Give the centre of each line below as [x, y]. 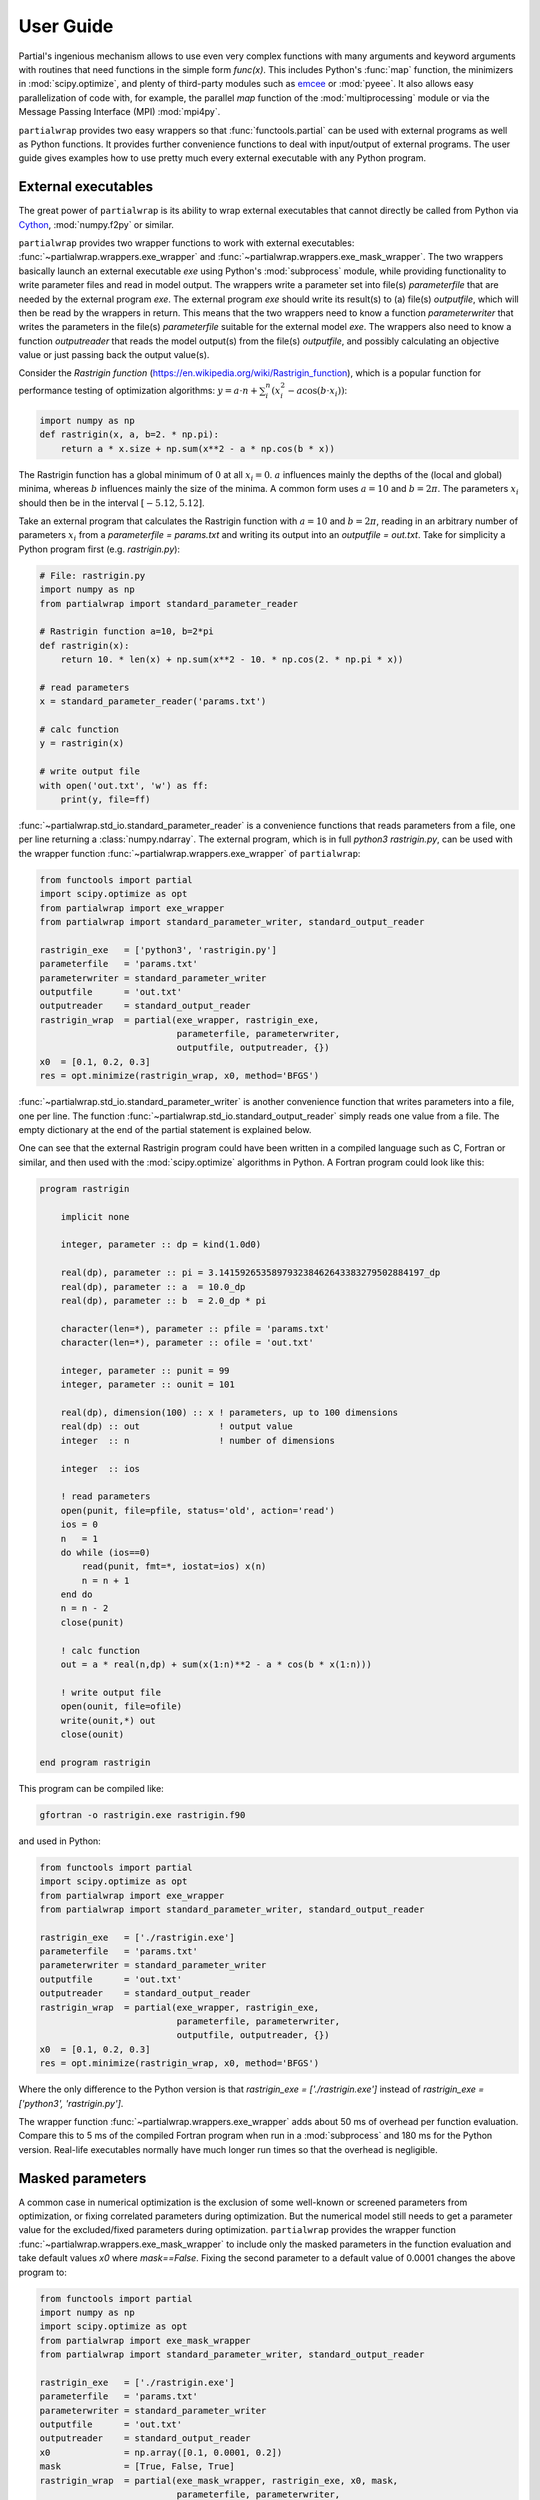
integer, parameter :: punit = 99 [145, 1370]
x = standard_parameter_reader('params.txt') [153, 701]
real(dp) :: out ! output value [177, 1426]
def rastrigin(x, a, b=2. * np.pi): [129, 434]
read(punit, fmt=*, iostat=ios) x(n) [174, 1566]
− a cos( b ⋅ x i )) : [317, 391]
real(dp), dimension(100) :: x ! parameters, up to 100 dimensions [229, 1413]
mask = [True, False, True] [137, 2466]
